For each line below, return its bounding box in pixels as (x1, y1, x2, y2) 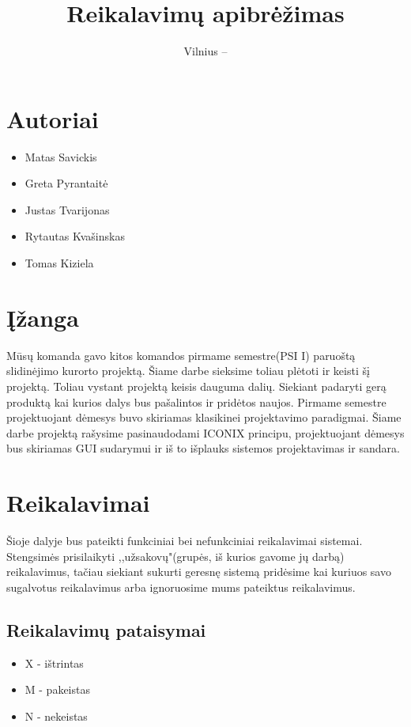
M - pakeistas (25, 681, 90, 698)
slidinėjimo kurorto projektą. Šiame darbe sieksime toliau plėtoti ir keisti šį (6, 362, 370, 379)
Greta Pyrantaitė (25, 175, 108, 191)
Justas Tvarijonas (25, 201, 110, 218)
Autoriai (6, 102, 99, 134)
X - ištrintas (25, 654, 84, 671)
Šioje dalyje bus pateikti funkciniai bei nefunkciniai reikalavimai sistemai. (6, 532, 363, 549)
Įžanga (6, 301, 79, 333)
